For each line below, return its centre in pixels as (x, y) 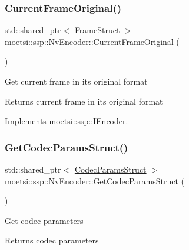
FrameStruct (97, 30)
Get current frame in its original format (76, 81)
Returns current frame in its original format (84, 101)
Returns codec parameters (52, 240)
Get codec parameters (44, 220)
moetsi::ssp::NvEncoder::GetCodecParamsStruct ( (95, 181)
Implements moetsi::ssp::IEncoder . (67, 121)
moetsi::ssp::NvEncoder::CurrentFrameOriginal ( (92, 41)
